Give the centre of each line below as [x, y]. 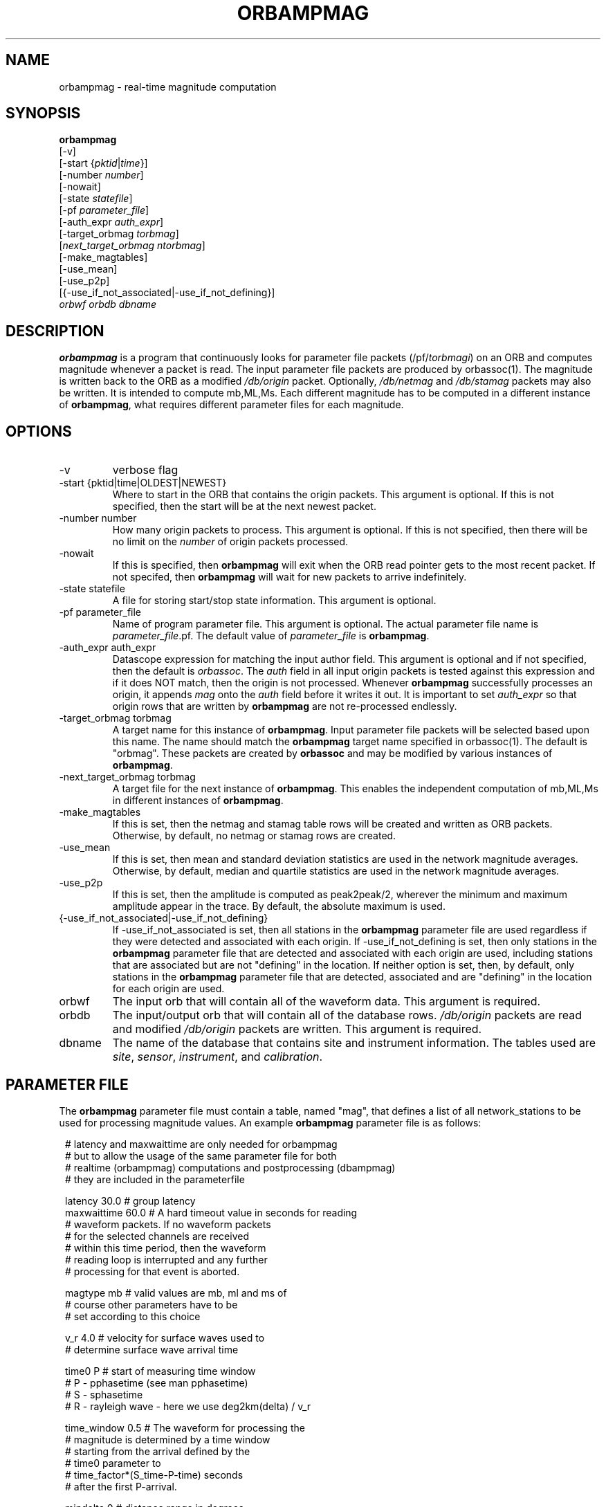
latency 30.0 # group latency [130, 1200]
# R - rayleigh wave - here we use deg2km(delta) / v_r [188, 1406]
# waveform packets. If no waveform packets [168, 1224]
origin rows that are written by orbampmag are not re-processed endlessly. [285, 706]
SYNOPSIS [43, 113]
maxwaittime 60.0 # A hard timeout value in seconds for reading [211, 1212]
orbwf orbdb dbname [108, 304]
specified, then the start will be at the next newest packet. [244, 506]
